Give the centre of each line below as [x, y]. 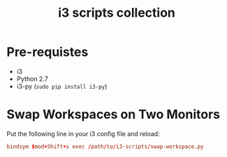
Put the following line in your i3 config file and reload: [83, 133]
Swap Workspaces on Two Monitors [113, 115]
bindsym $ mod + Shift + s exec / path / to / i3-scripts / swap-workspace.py [105, 147]
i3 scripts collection [117, 13]
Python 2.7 [32, 79]
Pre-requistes [47, 52]
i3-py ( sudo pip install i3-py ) [62, 86]
